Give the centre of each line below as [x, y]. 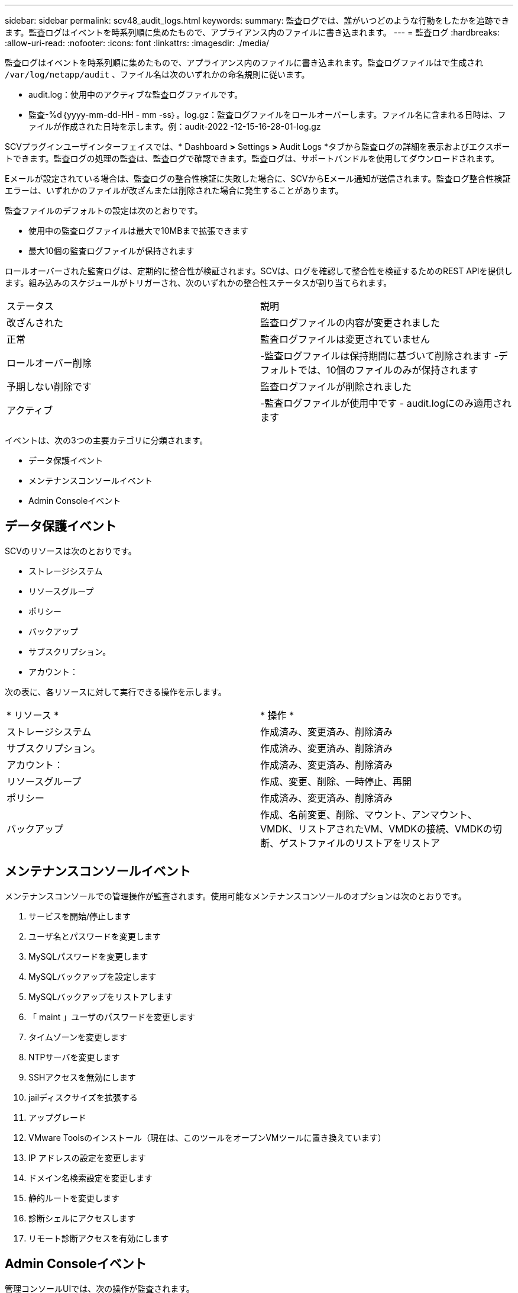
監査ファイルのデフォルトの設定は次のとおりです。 [104, 210]
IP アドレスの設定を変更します [87, 1157]
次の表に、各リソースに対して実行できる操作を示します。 [116, 691]
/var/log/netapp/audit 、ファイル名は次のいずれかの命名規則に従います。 [157, 74]
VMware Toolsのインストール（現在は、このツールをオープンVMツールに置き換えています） [207, 1137]
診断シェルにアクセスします [82, 1218]
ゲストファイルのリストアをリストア [360, 843]
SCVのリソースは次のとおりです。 [71, 551]
